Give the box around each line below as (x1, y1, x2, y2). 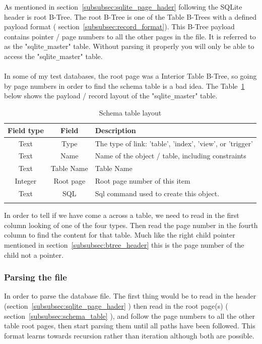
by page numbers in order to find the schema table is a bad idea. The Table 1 (4, 80, 245, 91)
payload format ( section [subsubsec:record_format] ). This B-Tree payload (4, 21, 235, 32)
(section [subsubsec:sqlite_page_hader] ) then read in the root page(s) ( (4, 301, 228, 311)
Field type (8, 125, 44, 135)
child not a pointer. (4, 249, 63, 260)
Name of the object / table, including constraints (95, 150, 246, 161)
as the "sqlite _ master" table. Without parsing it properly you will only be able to (4, 41, 254, 51)
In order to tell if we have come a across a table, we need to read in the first (4, 210, 239, 220)
